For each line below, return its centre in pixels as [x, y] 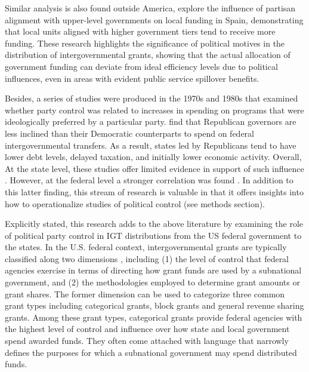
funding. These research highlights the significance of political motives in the [145, 43]
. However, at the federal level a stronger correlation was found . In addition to [149, 180]
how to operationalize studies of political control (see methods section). [135, 203]
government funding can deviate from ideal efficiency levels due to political [141, 66]
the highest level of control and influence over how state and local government [147, 329]
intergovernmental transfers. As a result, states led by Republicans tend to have [151, 145]
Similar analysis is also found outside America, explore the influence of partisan [150, 8]
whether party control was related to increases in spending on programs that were [154, 110]
